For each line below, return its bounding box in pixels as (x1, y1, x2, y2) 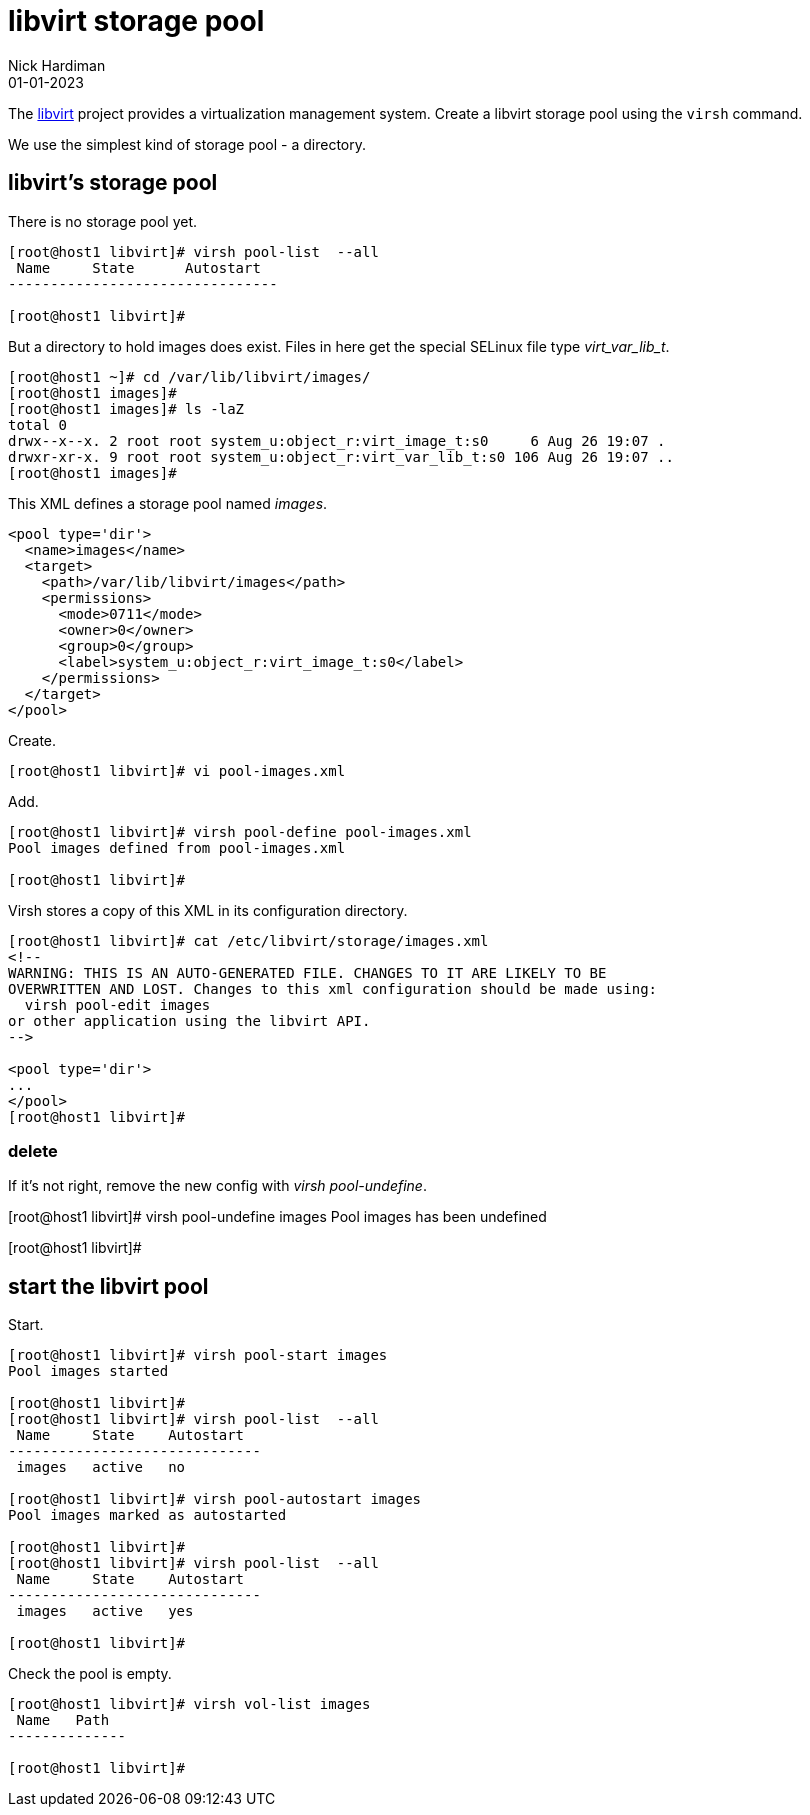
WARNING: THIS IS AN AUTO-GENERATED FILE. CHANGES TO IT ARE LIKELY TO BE (8, 964, 607, 981)
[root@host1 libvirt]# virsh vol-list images (8, 1696, 371, 1713)
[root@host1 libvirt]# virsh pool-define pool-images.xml (8, 823, 472, 840)
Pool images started (8, 1363, 169, 1380)
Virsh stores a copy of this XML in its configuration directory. (8, 901, 408, 919)
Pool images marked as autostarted (8, 1507, 287, 1524)
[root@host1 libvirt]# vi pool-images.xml (8, 762, 346, 779)
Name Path (16, 1712, 110, 1729)
